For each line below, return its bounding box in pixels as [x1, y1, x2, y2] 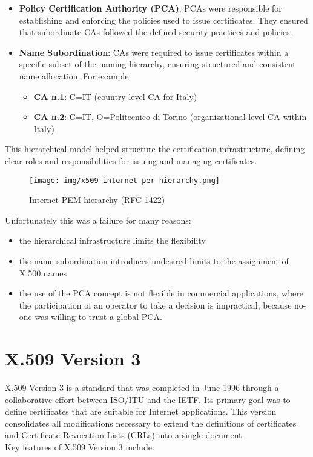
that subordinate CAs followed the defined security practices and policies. [19, 25, 292, 38]
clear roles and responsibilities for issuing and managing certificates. [5, 154, 257, 167]
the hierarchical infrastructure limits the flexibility [19, 234, 206, 247]
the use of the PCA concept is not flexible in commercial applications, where [19, 287, 303, 299]
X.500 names [19, 266, 67, 279]
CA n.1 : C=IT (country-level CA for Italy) [33, 90, 197, 102]
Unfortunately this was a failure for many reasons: [5, 213, 191, 226]
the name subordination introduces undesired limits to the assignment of [19, 254, 289, 267]
